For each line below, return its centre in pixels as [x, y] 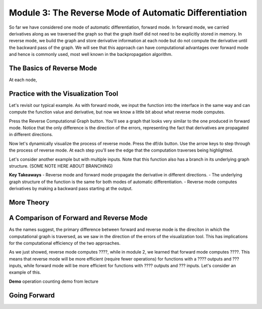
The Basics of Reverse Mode [53, 68]
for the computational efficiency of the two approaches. [65, 243]
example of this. [25, 273]
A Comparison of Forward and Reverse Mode [78, 218]
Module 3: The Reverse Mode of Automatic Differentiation [128, 13]
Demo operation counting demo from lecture [54, 281]
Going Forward [32, 295]
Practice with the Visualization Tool [64, 94]
